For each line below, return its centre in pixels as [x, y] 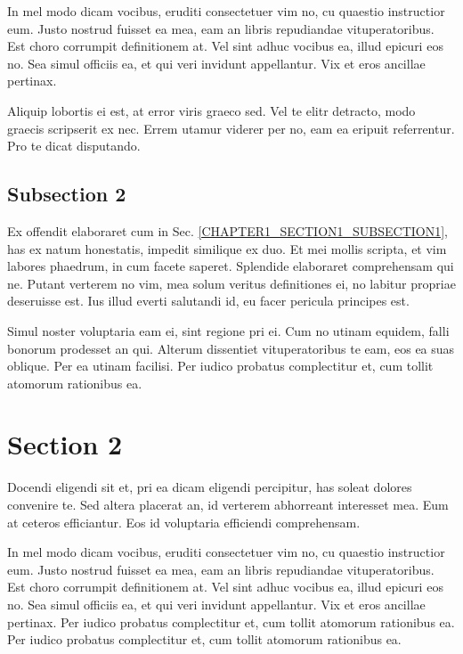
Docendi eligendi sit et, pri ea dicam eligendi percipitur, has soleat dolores [210, 487]
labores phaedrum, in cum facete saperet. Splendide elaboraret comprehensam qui [231, 266]
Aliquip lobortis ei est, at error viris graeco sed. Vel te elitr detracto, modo [211, 110]
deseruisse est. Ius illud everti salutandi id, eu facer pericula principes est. [208, 301]
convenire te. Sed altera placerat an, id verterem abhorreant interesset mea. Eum [228, 505]
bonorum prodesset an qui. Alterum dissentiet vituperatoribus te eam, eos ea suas [231, 348]
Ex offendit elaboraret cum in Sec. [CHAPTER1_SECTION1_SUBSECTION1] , [227, 230]
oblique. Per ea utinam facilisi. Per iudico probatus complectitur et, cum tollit [220, 366]
